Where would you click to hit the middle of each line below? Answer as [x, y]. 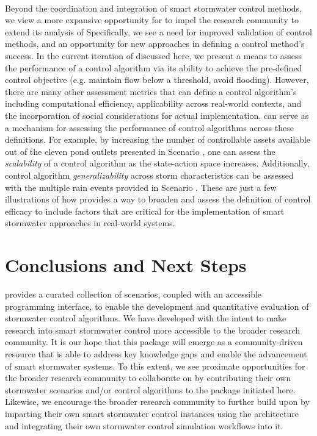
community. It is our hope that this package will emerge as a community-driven [154, 342]
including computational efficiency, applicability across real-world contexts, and [153, 103]
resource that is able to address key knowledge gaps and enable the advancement [156, 353]
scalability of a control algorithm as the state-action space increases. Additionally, [157, 163]
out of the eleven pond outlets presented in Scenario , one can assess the [140, 151]
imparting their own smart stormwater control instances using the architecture [152, 413]
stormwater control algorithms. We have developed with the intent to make [146, 318]
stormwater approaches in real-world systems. [90, 223]
